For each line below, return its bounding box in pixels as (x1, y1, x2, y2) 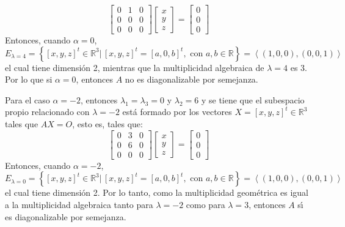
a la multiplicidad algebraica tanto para (5, 198, 153, 210)
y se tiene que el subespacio (201, 93, 305, 106)
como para (186, 198, 225, 210)
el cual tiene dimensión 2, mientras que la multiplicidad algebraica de (5, 61, 264, 73)
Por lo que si (5, 73, 53, 86)
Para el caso (5, 93, 50, 106)
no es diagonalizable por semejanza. (125, 73, 258, 86)
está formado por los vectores (122, 105, 232, 118)
